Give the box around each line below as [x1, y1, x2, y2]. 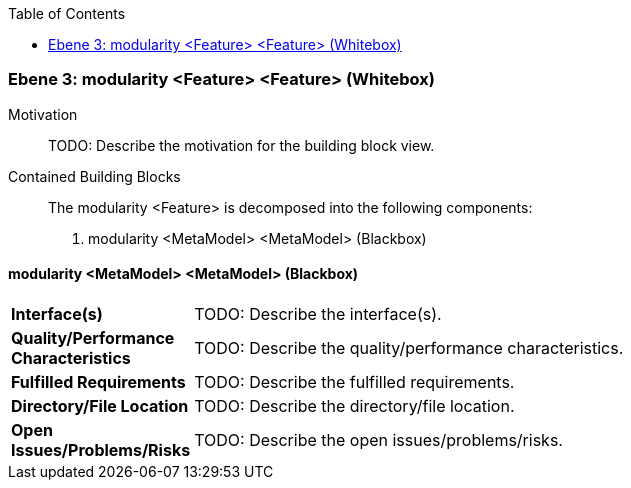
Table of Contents [8, 5, 126, 22]
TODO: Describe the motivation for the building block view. [48, 136, 435, 154]
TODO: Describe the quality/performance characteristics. [194, 337, 624, 358]
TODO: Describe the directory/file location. [194, 395, 515, 416]
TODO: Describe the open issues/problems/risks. [194, 429, 563, 450]
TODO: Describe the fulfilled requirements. [194, 371, 515, 392]
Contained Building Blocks [8, 167, 181, 185]
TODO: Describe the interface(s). [194, 303, 442, 324]
